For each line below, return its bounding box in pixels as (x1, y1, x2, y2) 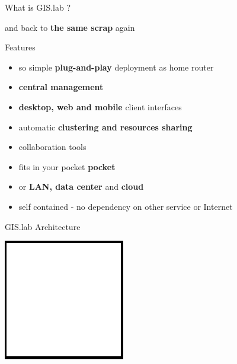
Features (5, 41, 36, 53)
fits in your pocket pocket (18, 160, 116, 173)
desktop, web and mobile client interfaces (18, 100, 182, 113)
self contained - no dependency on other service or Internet (18, 200, 233, 212)
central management (18, 81, 104, 93)
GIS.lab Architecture (5, 220, 81, 232)
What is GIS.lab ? (5, 1, 71, 13)
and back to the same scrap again (5, 21, 135, 33)
